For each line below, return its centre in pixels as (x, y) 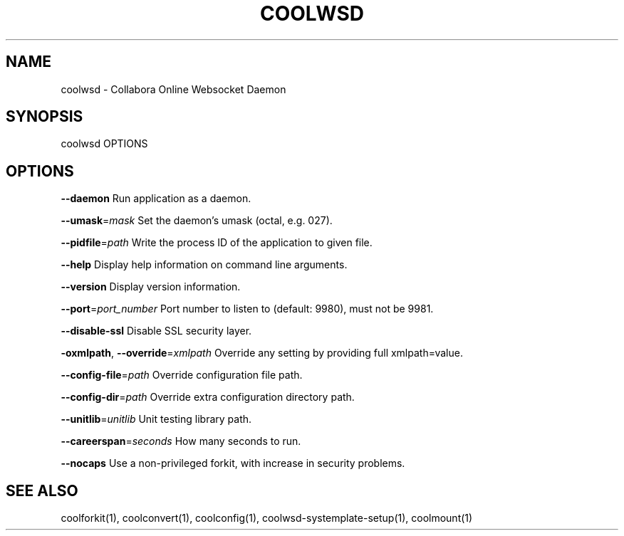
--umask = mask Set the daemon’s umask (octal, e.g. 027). (197, 221)
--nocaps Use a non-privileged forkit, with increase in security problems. (233, 463)
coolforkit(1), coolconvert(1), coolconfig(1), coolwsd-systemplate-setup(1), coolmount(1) (267, 518)
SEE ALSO (42, 490)
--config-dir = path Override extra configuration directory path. (208, 397)
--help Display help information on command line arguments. (204, 265)
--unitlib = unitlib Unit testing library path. (156, 419)
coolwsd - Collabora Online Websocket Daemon (173, 89)
